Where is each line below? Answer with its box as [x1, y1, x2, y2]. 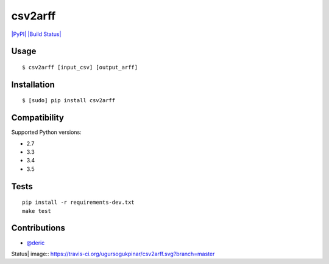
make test [22, 207, 51, 214]
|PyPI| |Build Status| [11, 30, 62, 38]
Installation [11, 79, 55, 89]
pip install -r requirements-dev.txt [22, 199, 135, 206]
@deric [26, 239, 45, 246]
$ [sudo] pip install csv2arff [22, 97, 116, 104]
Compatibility [11, 113, 64, 123]
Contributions [11, 223, 65, 234]
